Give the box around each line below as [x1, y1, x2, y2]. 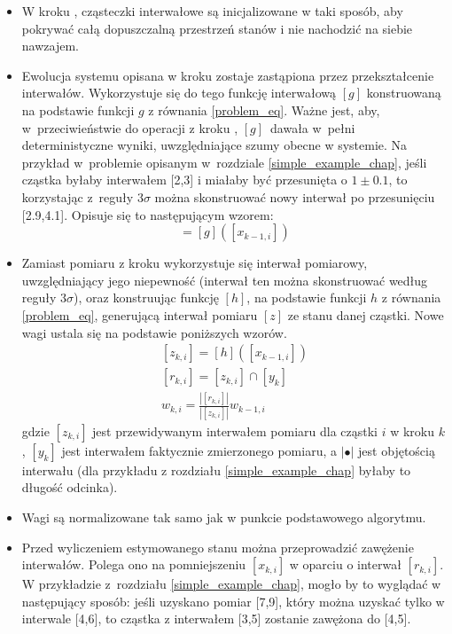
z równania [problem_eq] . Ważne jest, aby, [148, 100, 380, 119]
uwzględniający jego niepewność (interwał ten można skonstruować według [21, 270, 428, 289]
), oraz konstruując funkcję [74, 288, 219, 307]
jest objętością [358, 441, 435, 459]
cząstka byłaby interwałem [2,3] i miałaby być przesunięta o [21, 170, 347, 189]
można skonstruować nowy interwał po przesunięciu [154, 187, 435, 206]
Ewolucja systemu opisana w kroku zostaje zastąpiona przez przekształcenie [21, 66, 434, 84]
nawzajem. [21, 36, 79, 55]
